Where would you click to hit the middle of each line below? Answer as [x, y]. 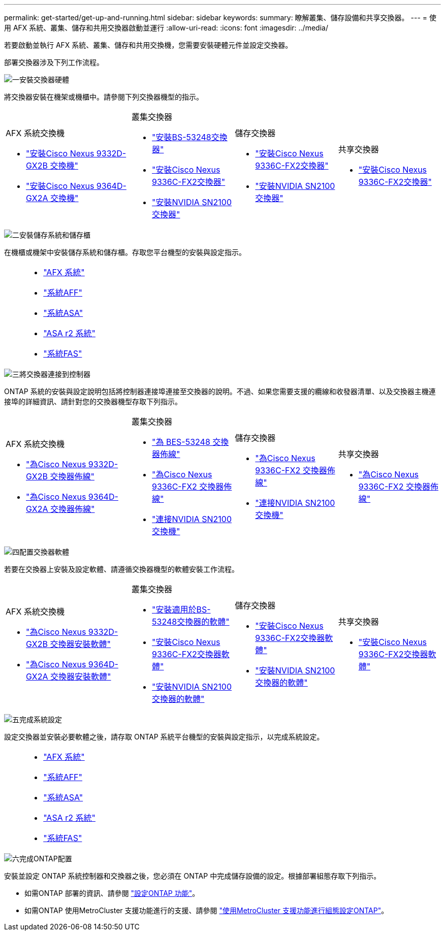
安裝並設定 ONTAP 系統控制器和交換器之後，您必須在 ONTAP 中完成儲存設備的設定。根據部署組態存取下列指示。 [193, 876]
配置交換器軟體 [44, 552]
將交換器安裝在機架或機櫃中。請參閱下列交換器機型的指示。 [104, 97]
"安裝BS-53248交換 [190, 137]
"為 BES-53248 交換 [190, 442]
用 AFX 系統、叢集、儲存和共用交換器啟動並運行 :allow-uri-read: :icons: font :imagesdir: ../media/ [166, 28]
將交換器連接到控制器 [55, 374]
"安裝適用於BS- [181, 609]
